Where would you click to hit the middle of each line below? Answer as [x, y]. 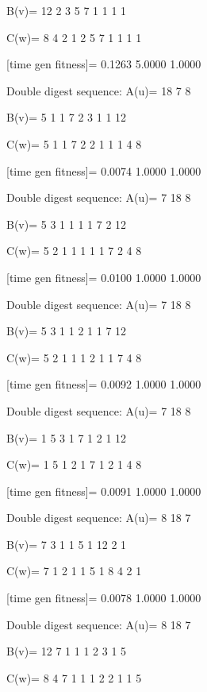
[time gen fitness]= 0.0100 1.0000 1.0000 [104, 277]
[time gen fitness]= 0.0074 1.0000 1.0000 [104, 170]
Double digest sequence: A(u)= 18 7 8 [99, 90]
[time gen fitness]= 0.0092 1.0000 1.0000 [104, 384]
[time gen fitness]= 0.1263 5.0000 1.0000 [104, 64]
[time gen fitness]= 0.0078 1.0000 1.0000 [104, 598]
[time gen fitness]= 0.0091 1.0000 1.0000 [104, 491]
